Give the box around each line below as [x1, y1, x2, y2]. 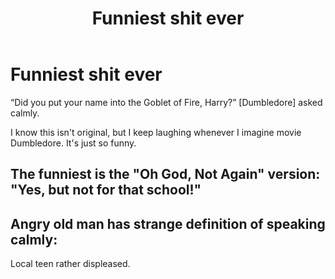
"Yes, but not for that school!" [10, 182, 202, 199]
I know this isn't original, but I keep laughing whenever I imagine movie [10, 126, 302, 138]
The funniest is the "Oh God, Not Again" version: [10, 166, 321, 183]
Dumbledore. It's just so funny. [10, 137, 137, 149]
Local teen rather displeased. [10, 258, 131, 270]
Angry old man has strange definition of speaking [10, 215, 326, 232]
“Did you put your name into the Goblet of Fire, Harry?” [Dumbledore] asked [10, 96, 323, 108]
